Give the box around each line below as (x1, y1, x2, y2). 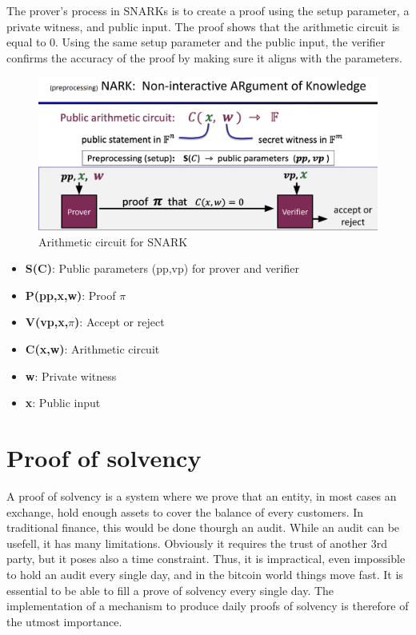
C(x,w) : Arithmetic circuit (25, 341, 160, 357)
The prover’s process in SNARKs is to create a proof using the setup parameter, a (6, 2, 410, 18)
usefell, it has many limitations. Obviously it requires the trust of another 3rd (6, 534, 387, 551)
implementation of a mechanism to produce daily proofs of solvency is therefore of (6, 597, 409, 614)
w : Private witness (25, 367, 117, 384)
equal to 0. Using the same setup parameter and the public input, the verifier (6, 34, 386, 50)
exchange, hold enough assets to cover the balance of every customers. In (6, 503, 364, 520)
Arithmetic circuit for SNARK (38, 233, 188, 250)
